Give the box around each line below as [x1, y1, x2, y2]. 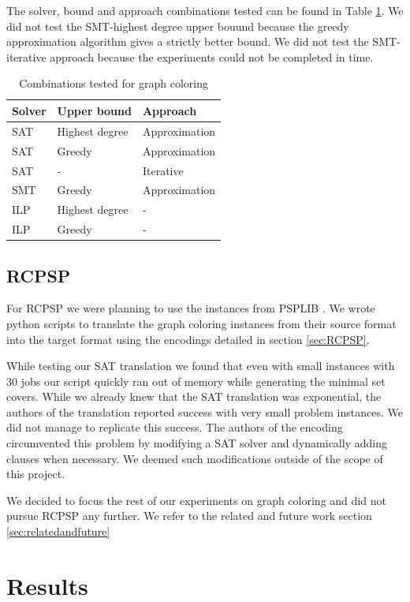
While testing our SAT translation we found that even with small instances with [6, 357, 395, 374]
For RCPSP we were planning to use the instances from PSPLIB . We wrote [6, 300, 375, 316]
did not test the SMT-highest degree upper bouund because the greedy [6, 17, 349, 34]
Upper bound [57, 102, 132, 118]
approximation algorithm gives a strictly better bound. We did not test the [6, 33, 369, 50]
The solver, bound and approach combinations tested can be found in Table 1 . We [6, 2, 404, 18]
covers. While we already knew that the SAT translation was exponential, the [6, 388, 382, 405]
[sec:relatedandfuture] [6, 523, 110, 540]
